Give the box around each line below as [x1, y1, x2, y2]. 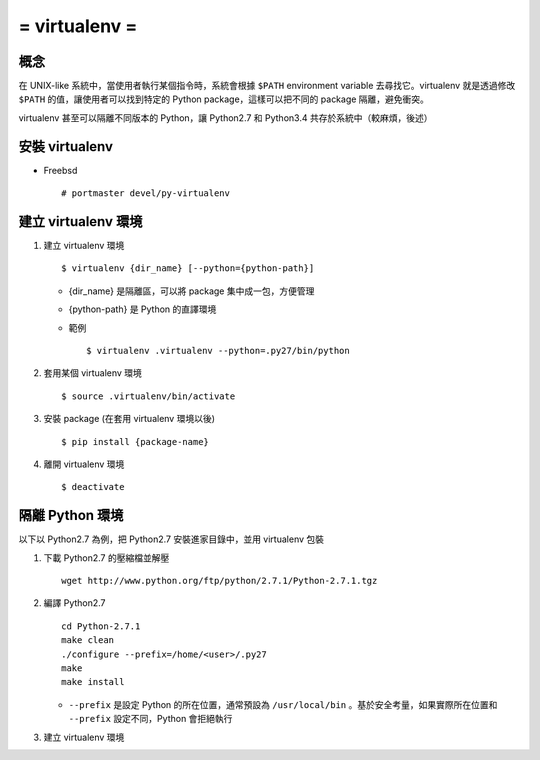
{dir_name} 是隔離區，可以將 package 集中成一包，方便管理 [68, 285, 315, 297]
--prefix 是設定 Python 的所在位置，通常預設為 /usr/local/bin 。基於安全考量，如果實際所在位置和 [68, 698, 498, 710]
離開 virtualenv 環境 [43, 458, 125, 470]
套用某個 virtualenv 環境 [43, 367, 142, 379]
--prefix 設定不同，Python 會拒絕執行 [68, 713, 233, 725]
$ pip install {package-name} [61, 436, 210, 447]
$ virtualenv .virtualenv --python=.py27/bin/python [86, 345, 350, 356]
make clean [61, 635, 115, 646]
